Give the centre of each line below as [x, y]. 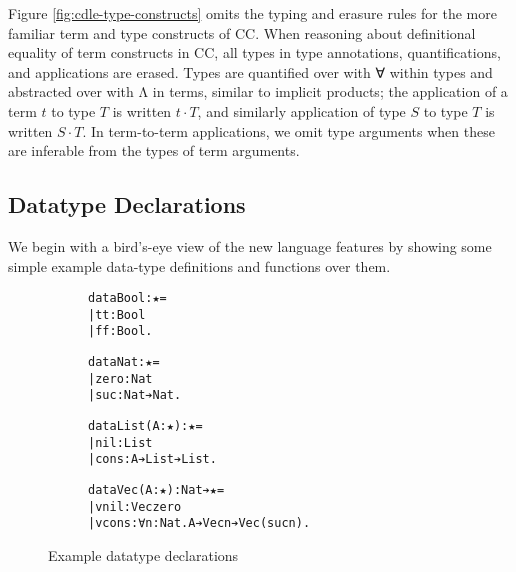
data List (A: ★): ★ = [145, 426]
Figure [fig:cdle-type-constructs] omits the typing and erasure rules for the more [252, 13]
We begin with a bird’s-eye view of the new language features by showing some [250, 245]
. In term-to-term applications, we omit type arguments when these [288, 130]
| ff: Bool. [120, 331]
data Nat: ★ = [124, 362]
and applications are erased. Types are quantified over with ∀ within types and [250, 71]
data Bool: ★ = [127, 298]
